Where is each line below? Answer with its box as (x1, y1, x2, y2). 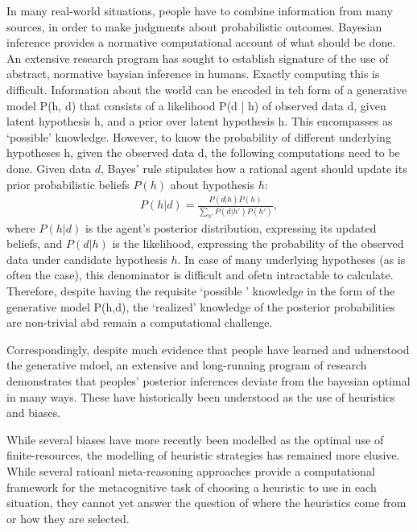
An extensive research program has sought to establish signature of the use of (6, 49, 389, 66)
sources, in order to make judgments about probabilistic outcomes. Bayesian (6, 18, 382, 35)
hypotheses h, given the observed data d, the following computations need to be (6, 144, 400, 161)
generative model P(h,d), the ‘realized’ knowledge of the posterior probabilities (6, 298, 395, 315)
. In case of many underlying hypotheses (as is (177, 250, 406, 267)
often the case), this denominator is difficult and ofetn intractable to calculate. (6, 266, 394, 283)
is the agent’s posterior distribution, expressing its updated (85, 219, 377, 236)
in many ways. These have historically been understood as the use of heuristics (6, 388, 395, 405)
